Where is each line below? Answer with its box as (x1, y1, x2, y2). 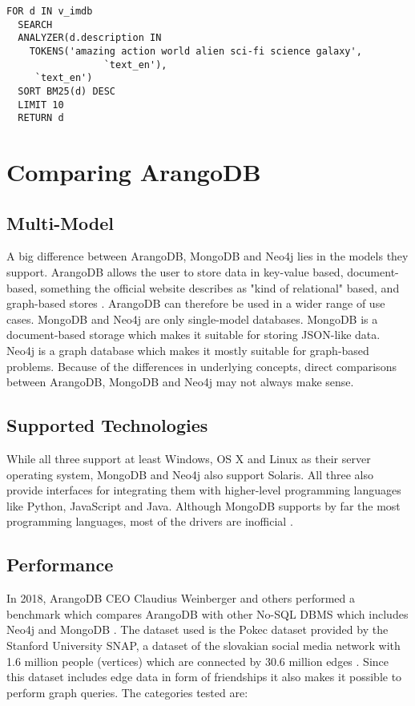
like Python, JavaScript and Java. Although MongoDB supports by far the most (6, 497, 401, 514)
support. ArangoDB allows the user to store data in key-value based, (6, 264, 344, 280)
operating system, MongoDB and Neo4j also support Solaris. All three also (6, 466, 373, 482)
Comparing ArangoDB (6, 155, 261, 188)
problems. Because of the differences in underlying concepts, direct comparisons (6, 357, 397, 374)
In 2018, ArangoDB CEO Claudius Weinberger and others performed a (6, 590, 356, 607)
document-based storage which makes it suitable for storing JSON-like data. (6, 326, 381, 343)
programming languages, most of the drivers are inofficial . (6, 513, 293, 530)
